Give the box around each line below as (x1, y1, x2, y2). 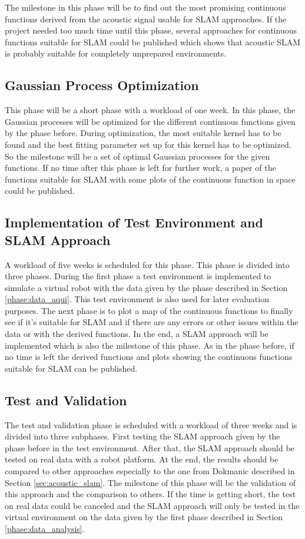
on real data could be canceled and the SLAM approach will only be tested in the (5, 499, 300, 511)
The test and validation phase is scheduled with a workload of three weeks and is (5, 418, 297, 431)
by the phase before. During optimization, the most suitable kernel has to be (5, 127, 281, 139)
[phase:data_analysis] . (5, 523, 85, 534)
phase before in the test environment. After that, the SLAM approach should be (5, 441, 294, 454)
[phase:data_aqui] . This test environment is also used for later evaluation (5, 293, 269, 305)
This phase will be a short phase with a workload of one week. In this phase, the (5, 104, 296, 116)
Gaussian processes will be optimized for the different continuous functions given (5, 115, 296, 127)
